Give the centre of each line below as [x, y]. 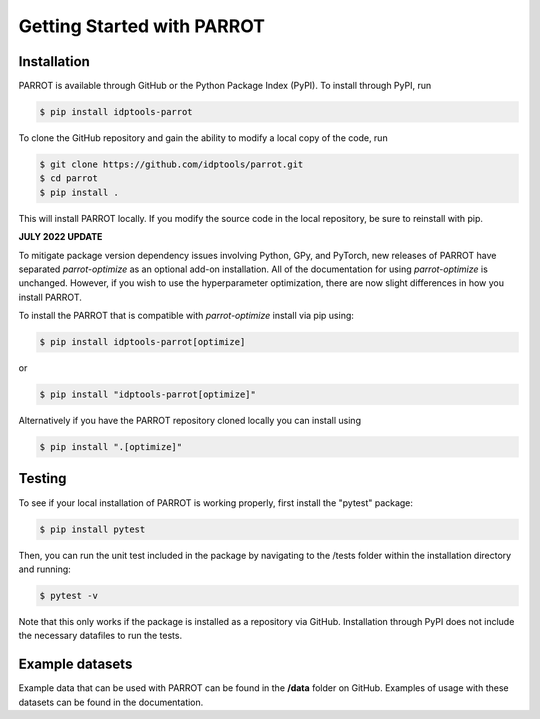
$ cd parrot [69, 178]
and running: [45, 569]
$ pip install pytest [92, 529]
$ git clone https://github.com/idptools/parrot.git [171, 164]
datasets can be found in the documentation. [111, 702]
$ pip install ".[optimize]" [111, 447]
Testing [42, 478]
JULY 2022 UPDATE [60, 237]
